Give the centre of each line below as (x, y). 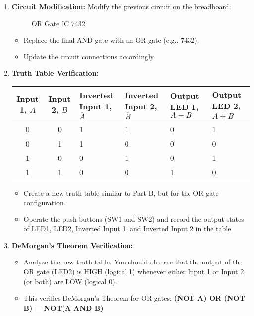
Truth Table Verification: (55, 73)
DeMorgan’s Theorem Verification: (72, 245)
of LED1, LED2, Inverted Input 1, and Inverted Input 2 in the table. (128, 229)
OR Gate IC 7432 (58, 23)
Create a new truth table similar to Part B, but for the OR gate (121, 192)
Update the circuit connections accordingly (89, 56)
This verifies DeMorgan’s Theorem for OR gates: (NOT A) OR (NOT (134, 298)
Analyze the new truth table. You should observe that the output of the (133, 262)
